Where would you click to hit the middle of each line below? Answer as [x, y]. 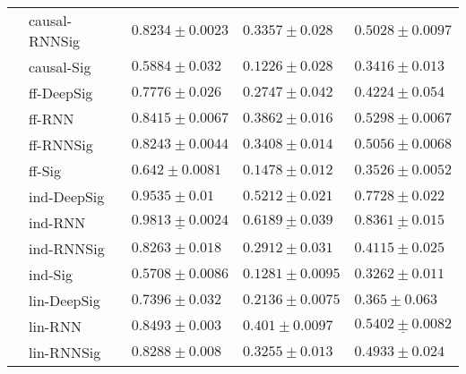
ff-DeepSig [61, 93]
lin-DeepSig [65, 300]
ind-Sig [51, 274]
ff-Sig [45, 170]
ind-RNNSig [67, 248]
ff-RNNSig [61, 144]
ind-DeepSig [67, 196]
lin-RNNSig [65, 352]
